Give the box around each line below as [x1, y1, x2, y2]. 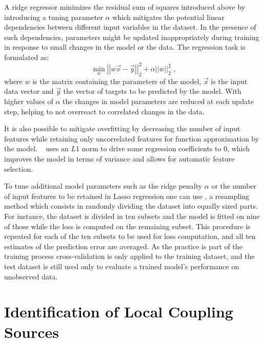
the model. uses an [4, 143, 69, 154]
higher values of [4, 96, 53, 107]
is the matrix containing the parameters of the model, [32, 75, 201, 86]
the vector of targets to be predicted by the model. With [63, 86, 241, 96]
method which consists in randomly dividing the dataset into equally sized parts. [4, 200, 258, 211]
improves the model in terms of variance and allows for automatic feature [4, 153, 235, 164]
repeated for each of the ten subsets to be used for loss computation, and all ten [4, 231, 256, 242]
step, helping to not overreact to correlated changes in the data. [4, 106, 205, 116]
